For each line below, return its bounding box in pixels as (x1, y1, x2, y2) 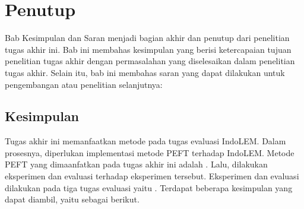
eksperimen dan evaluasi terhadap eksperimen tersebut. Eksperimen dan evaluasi (5, 170, 299, 182)
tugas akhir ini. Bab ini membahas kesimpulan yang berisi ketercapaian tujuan (5, 43, 292, 55)
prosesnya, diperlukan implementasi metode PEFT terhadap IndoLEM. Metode (5, 146, 294, 159)
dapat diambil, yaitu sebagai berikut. (5, 193, 140, 205)
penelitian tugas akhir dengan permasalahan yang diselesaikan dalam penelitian (5, 55, 295, 67)
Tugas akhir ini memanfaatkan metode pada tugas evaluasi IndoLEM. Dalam (5, 135, 286, 147)
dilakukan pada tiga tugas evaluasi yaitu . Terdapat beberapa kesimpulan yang (5, 181, 293, 194)
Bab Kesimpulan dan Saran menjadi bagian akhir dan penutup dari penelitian (5, 31, 290, 44)
